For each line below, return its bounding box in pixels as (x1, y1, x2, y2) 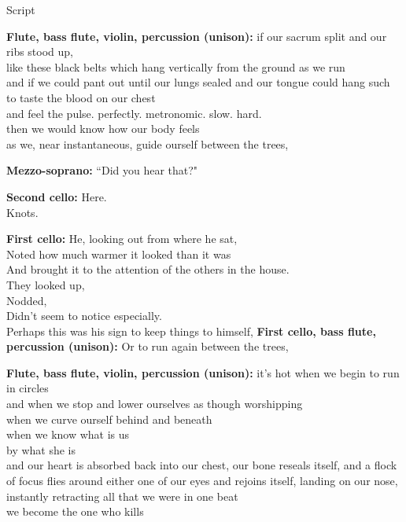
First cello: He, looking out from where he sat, (6, 230, 238, 247)
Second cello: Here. (6, 188, 107, 204)
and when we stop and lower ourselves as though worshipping (6, 395, 303, 412)
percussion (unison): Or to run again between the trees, (6, 338, 289, 355)
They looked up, (6, 276, 85, 292)
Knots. (6, 204, 39, 220)
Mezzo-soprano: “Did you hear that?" (6, 162, 198, 178)
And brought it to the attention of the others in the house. (6, 261, 290, 278)
